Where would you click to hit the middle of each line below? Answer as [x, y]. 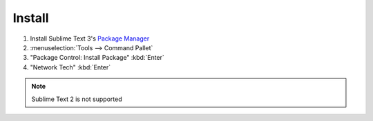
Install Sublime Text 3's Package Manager [90, 38]
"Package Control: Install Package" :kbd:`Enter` [97, 58]
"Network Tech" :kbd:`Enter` [70, 67]
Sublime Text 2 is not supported [77, 99]
